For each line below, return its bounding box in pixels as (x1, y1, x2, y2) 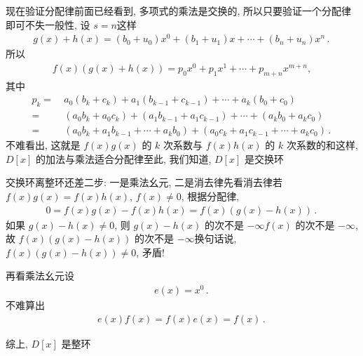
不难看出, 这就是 (6, 138, 81, 152)
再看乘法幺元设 (6, 268, 74, 283)
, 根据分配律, (181, 189, 240, 204)
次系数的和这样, (286, 138, 358, 152)
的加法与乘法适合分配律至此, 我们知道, (35, 151, 212, 166)
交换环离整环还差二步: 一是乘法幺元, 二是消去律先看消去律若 (6, 175, 283, 190)
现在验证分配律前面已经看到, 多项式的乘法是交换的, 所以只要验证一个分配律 (6, 4, 352, 18)
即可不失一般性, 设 (6, 17, 90, 32)
